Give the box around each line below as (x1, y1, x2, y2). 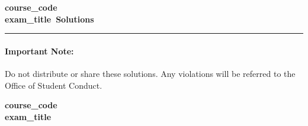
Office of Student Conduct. (5, 79, 102, 91)
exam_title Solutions (5, 12, 94, 25)
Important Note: (5, 44, 74, 57)
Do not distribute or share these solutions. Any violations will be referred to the (5, 67, 296, 79)
